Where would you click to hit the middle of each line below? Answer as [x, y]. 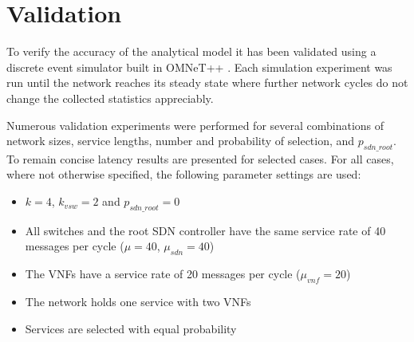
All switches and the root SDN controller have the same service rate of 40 [205, 230]
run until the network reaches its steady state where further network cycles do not [207, 83]
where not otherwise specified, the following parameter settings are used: [184, 174]
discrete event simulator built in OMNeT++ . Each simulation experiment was [199, 67]
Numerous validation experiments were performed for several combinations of [195, 125]
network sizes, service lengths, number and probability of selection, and [181, 141]
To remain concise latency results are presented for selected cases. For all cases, [200, 158]
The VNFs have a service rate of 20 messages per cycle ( [163, 274]
